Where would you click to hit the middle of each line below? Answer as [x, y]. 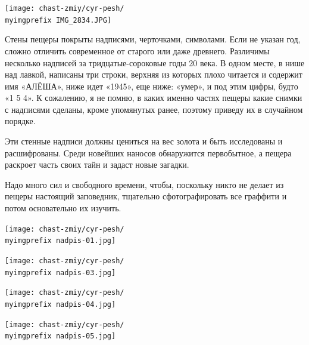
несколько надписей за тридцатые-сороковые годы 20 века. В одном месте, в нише [155, 62]
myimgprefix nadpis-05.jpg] [60, 336]
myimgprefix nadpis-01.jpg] [60, 241]
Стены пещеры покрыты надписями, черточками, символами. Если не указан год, [153, 39]
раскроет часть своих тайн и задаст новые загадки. [97, 164]
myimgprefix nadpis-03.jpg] [60, 272]
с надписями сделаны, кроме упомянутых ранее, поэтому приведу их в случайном [154, 109]
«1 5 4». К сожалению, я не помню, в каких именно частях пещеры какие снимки [154, 98]
